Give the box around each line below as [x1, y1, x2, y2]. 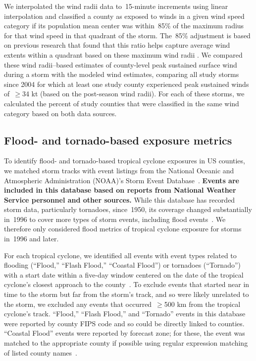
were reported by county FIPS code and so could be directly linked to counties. [4, 318, 245, 328]
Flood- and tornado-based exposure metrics [4, 132, 232, 147]
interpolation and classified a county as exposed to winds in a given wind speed [4, 10, 245, 21]
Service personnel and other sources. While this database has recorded [4, 194, 235, 205]
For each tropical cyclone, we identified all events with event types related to [4, 250, 237, 260]
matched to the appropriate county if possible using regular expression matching [4, 338, 248, 348]
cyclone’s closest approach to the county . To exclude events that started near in [4, 279, 250, 289]
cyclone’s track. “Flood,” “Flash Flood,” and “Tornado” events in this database [4, 308, 246, 319]
